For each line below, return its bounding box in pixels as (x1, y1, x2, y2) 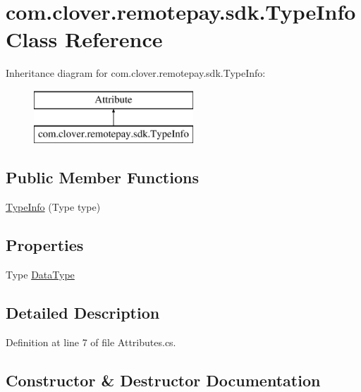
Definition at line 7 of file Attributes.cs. (6, 334, 176, 349)
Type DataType (6, 267, 75, 282)
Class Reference (6, 25, 163, 54)
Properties (6, 234, 84, 256)
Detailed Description (6, 302, 160, 324)
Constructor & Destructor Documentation (6, 369, 321, 391)
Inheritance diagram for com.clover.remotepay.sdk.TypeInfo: (6, 66, 266, 80)
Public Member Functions (6, 166, 199, 188)
